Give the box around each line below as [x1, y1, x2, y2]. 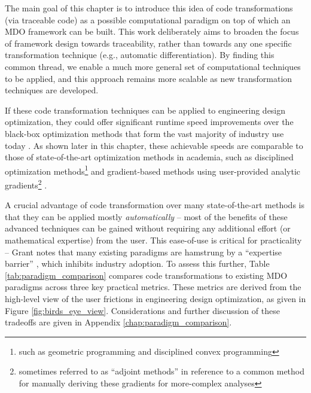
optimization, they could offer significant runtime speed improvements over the [5, 115, 294, 128]
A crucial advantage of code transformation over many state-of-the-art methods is [5, 199, 304, 211]
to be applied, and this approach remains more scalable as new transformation [5, 72, 292, 84]
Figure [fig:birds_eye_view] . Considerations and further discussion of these [5, 304, 280, 316]
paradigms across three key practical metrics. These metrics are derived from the [5, 281, 301, 293]
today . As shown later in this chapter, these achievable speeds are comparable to [5, 139, 303, 151]
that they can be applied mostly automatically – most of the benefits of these [5, 210, 288, 223]
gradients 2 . [5, 176, 47, 191]
